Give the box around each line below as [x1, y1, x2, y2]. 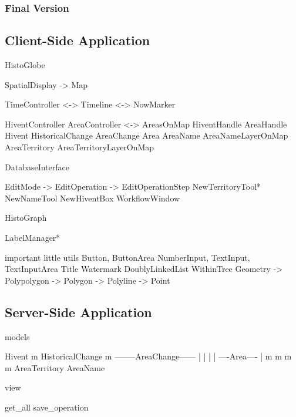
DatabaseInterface [5, 160, 69, 173]
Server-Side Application [5, 302, 152, 321]
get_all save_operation [5, 401, 89, 413]
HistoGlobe [5, 59, 45, 71]
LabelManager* [5, 231, 60, 243]
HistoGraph [5, 211, 47, 224]
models [5, 330, 30, 342]
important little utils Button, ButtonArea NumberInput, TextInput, [5, 251, 250, 263]
